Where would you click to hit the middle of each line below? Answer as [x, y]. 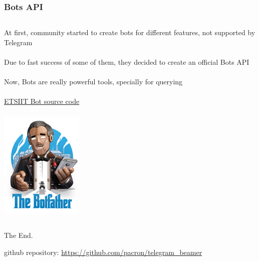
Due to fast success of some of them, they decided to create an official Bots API [127, 62]
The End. [19, 235]
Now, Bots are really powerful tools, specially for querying [93, 82]
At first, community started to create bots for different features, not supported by [130, 32]
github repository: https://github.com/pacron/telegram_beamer [103, 252]
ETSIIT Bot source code [42, 101]
